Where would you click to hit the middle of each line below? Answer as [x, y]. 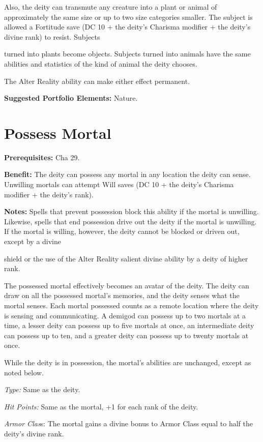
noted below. [24, 372]
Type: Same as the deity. [42, 389]
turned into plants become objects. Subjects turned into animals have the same [127, 54]
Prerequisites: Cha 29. [42, 157]
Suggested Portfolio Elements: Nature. [71, 98]
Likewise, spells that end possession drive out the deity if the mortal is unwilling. [130, 221]
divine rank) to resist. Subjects [52, 36]
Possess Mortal [58, 132]
